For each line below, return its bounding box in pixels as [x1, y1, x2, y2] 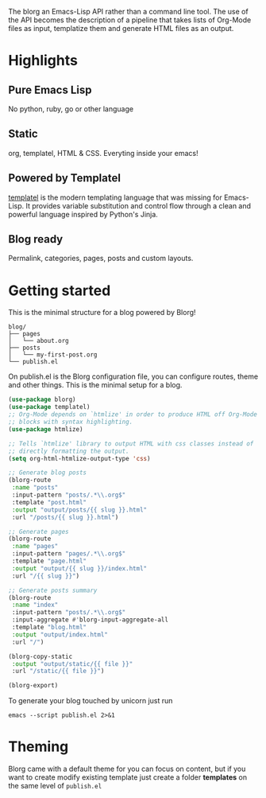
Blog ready [8, 232, 64, 246]
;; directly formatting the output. [8, 447, 129, 455]
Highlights [8, 52, 78, 70]
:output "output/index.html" [11, 630, 109, 639]
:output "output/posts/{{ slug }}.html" [11, 505, 148, 514]
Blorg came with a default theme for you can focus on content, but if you [8, 764, 246, 774]
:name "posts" [11, 484, 59, 492]
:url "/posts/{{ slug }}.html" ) [11, 513, 119, 521]
